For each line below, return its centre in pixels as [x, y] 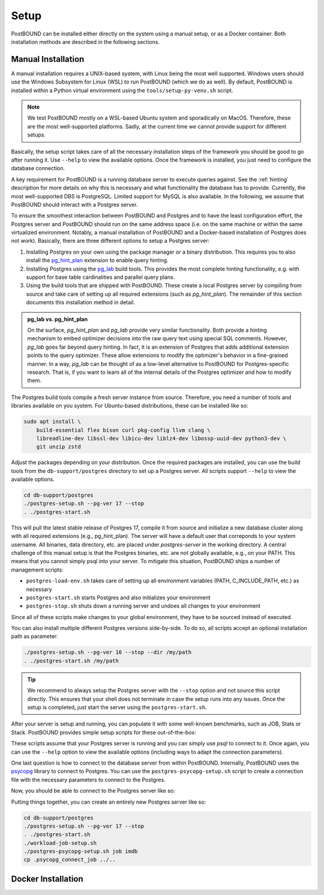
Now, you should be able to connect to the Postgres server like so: [93, 791]
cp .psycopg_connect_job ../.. [70, 860]
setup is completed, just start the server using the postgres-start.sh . [117, 707]
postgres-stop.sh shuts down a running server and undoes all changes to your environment [143, 606]
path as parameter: [34, 637]
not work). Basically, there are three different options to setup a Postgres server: [110, 241]
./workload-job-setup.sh [60, 843]
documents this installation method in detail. [80, 302]
